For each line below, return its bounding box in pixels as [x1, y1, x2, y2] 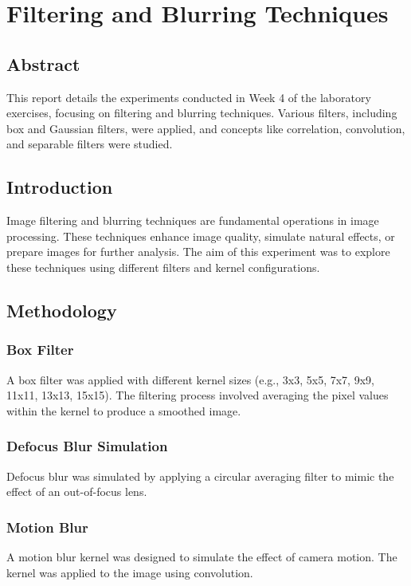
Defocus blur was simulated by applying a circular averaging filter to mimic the [6, 467, 394, 484]
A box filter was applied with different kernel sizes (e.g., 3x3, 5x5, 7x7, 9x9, [6, 371, 374, 387]
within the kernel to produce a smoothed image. [6, 402, 241, 419]
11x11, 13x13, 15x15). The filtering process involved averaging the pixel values [6, 387, 389, 403]
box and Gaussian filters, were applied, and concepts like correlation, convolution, [6, 120, 405, 136]
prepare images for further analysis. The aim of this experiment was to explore [6, 243, 390, 260]
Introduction [6, 175, 113, 199]
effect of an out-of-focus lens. [6, 483, 147, 500]
